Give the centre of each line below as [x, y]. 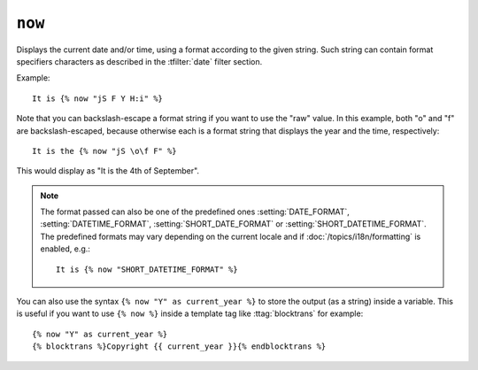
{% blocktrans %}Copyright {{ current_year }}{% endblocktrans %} [179, 347]
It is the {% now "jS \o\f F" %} [104, 151]
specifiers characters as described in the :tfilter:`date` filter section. [139, 61]
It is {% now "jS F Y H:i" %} [98, 98]
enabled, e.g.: [65, 249]
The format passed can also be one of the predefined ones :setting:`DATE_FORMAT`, [195, 212]
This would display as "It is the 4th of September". [108, 171]
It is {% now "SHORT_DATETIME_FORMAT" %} [147, 269]
